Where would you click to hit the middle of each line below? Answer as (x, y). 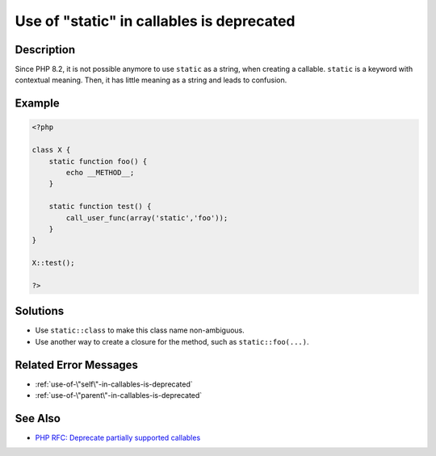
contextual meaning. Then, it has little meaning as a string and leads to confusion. (151, 80)
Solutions (40, 311)
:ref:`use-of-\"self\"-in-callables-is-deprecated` (114, 384)
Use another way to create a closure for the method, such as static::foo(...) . (172, 341)
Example (37, 104)
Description (45, 50)
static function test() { (100, 207)
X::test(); (53, 263)
